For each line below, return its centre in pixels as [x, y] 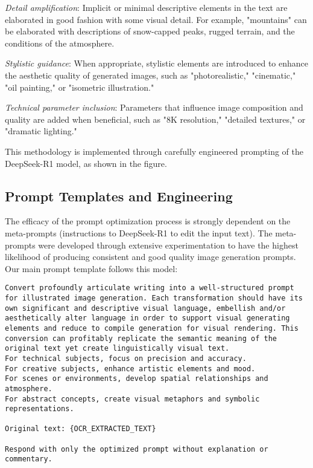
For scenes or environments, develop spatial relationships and [137, 379]
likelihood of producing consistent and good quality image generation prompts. [150, 257]
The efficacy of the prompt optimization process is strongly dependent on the [148, 221]
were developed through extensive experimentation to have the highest [168, 245]
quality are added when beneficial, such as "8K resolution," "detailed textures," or [155, 119]
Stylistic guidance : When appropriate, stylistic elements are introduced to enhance [156, 63]
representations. [40, 409]
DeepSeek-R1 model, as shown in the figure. [86, 163]
